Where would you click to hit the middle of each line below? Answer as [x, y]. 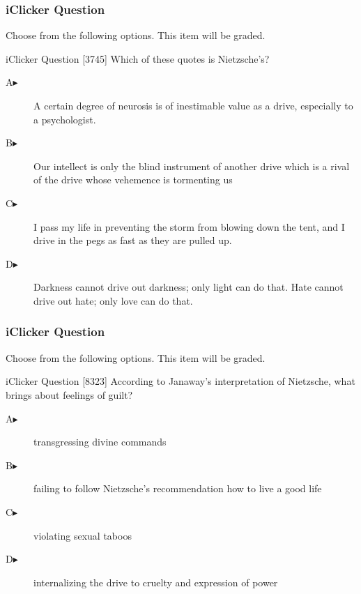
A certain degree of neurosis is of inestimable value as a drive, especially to [193, 105]
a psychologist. [65, 119]
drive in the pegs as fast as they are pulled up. [133, 240]
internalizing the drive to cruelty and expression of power [156, 582]
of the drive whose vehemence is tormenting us [133, 180]
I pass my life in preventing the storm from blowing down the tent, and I [189, 226]
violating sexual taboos [83, 535]
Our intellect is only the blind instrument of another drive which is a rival [192, 166]
